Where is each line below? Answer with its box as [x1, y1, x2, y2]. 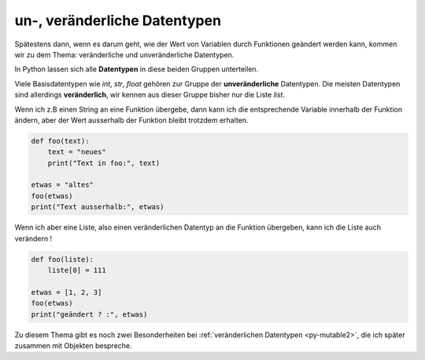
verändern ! [14, 233, 53, 243]
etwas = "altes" [31, 181, 94, 189]
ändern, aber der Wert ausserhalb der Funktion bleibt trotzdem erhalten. [14, 115, 249, 125]
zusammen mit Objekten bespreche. [14, 340, 133, 350]
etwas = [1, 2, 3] [31, 288, 102, 296]
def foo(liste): [31, 255, 94, 263]
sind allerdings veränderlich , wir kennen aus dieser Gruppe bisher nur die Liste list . [14, 90, 285, 100]
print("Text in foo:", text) [47, 158, 161, 167]
